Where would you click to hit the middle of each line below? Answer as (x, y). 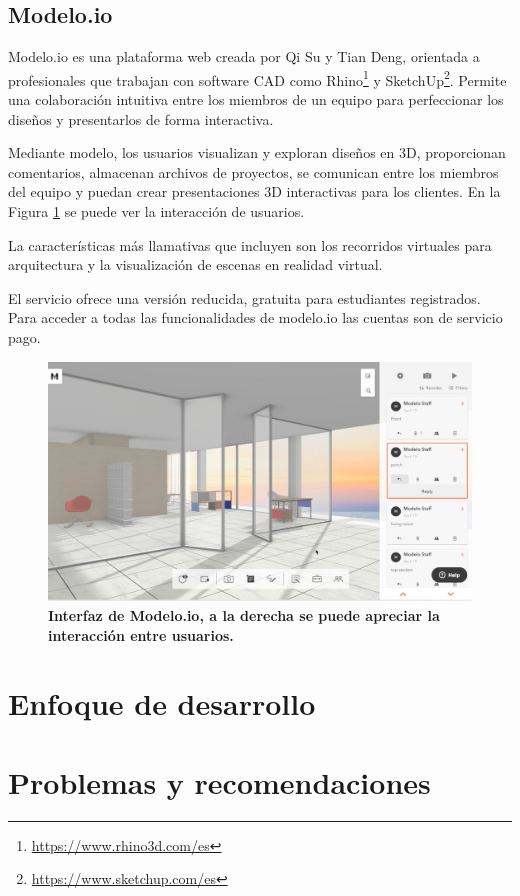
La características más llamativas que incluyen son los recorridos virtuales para (250, 244)
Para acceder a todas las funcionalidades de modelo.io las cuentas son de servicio (255, 317)
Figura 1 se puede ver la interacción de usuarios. (156, 211)
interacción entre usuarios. (141, 634)
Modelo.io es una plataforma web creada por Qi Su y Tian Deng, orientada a (244, 56)
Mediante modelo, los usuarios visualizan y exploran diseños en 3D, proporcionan (257, 152)
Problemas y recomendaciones (219, 781)
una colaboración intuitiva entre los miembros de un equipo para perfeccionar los (256, 99)
